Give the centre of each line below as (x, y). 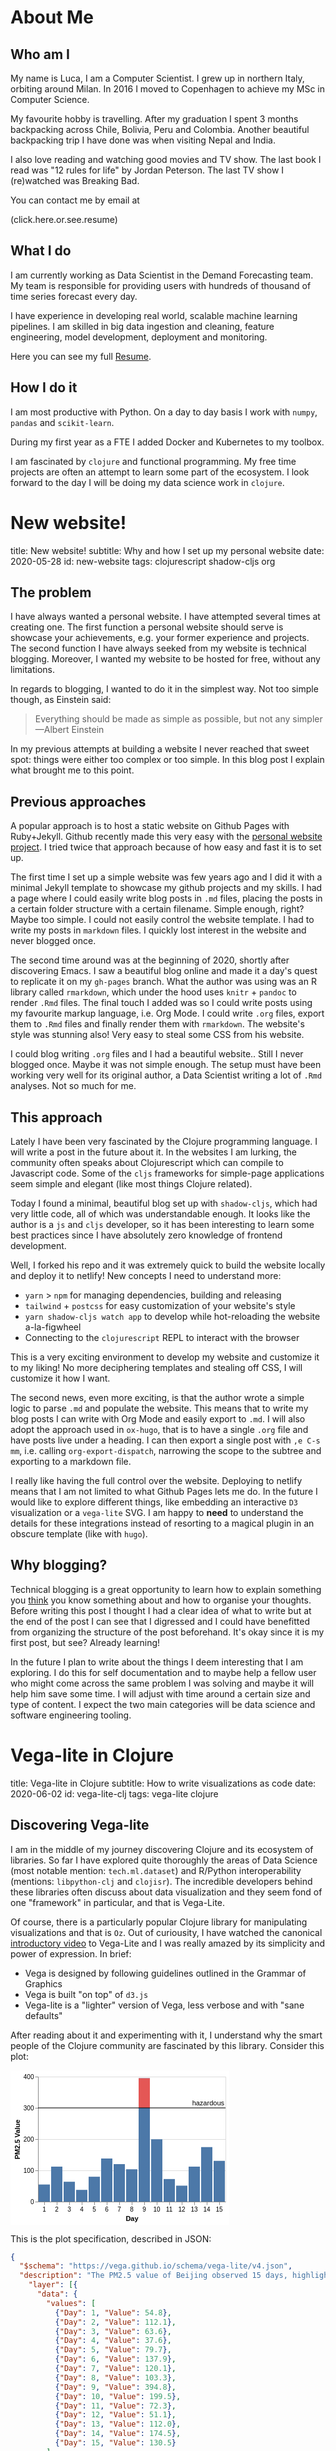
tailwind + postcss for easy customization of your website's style (160, 1305)
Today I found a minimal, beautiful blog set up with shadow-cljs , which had (164, 1203)
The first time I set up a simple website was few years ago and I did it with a (166, 877)
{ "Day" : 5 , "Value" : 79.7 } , (113, 2350)
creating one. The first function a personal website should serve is (147, 627)
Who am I (40, 54)
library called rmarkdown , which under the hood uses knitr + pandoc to (153, 992)
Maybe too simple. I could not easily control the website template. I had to (162, 920)
